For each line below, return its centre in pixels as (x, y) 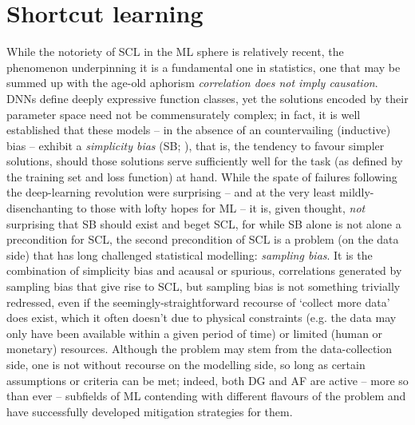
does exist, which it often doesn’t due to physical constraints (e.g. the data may (202, 318)
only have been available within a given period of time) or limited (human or (195, 333)
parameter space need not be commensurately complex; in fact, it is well (184, 114)
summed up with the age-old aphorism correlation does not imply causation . (192, 83)
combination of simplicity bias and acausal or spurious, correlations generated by (204, 270)
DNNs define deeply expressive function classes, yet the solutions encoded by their (207, 98)
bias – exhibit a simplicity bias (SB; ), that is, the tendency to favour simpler (196, 145)
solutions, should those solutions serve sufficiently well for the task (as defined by (205, 161)
